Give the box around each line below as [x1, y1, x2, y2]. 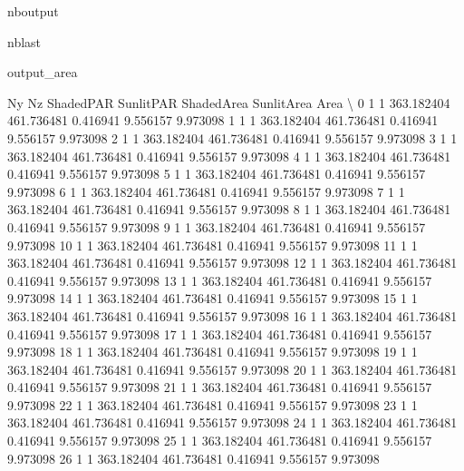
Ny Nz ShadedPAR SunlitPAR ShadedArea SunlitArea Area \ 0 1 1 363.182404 [7, 93, 450, 112]
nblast [7, 32, 42, 51]
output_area [7, 63, 78, 82]
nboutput [7, 2, 59, 20]
